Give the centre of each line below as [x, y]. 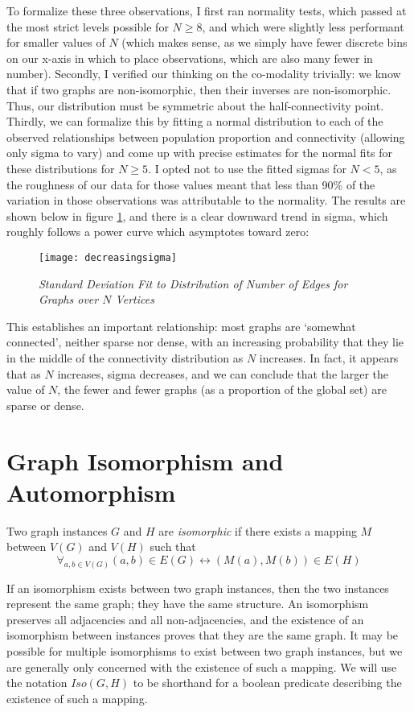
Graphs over [69, 299]
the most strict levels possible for [88, 26]
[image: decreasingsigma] [108, 257]
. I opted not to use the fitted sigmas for [247, 168]
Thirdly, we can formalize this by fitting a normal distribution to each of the [195, 121]
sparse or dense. [45, 405]
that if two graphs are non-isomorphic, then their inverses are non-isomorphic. [199, 89]
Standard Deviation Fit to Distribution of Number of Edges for [193, 283]
